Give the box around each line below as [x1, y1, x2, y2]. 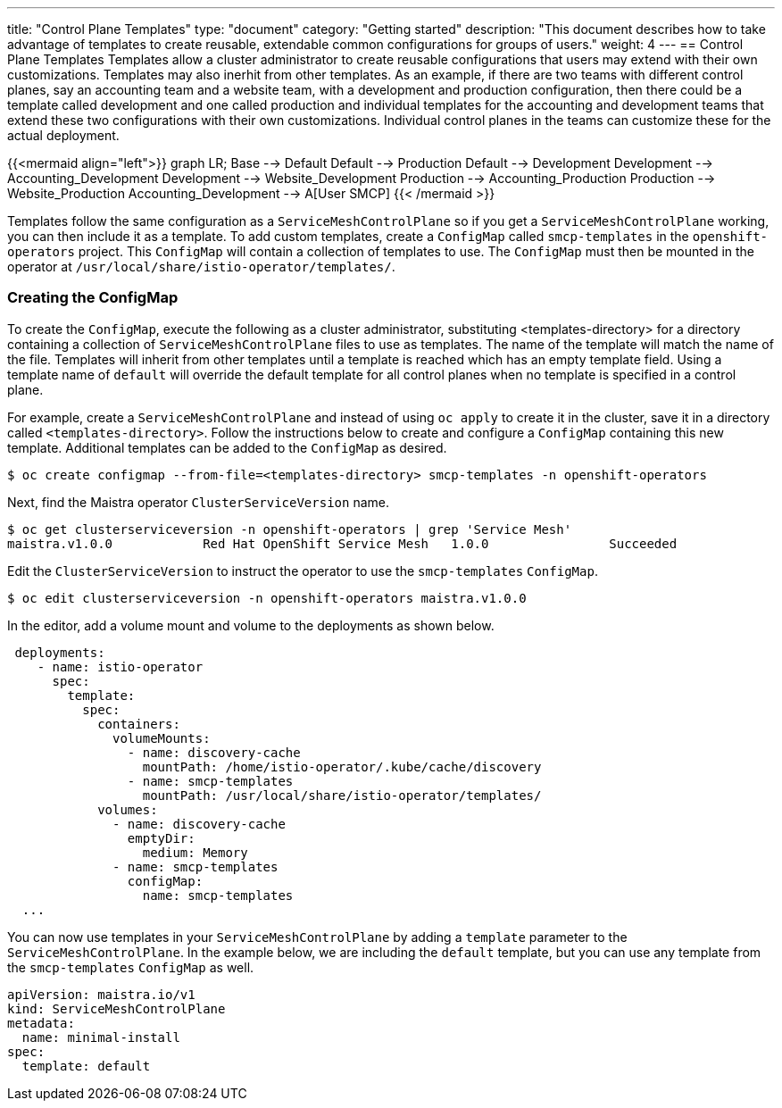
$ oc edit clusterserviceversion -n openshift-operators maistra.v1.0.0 [7, 590, 527, 605]
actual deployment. [7, 128, 120, 143]
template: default [21, 1058, 151, 1073]
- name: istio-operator [37, 659, 204, 674]
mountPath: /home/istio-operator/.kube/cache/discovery [142, 759, 542, 774]
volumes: [97, 802, 158, 817]
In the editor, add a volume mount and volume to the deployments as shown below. [7, 617, 495, 633]
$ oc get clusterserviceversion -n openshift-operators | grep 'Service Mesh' [7, 521, 572, 537]
